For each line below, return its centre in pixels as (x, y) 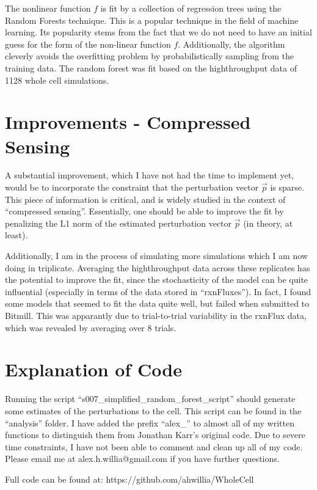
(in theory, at (268, 223)
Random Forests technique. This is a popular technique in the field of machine (152, 20)
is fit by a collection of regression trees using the (191, 8)
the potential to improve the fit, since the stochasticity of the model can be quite (157, 280)
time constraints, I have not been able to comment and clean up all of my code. (154, 446)
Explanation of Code (93, 369)
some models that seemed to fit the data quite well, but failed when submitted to (157, 303)
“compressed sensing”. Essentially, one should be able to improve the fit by (144, 211)
